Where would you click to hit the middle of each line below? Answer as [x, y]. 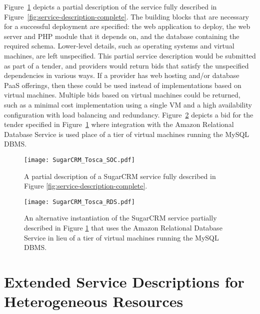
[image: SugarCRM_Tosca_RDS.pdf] [79, 202]
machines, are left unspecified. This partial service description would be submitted [130, 55]
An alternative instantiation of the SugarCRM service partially [120, 218]
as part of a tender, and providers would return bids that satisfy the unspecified [126, 65]
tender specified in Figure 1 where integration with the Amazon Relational [119, 124]
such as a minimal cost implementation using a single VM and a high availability [128, 104]
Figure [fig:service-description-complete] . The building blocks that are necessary [127, 16]
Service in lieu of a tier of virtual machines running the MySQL [121, 237]
